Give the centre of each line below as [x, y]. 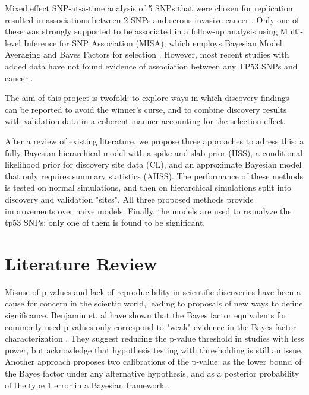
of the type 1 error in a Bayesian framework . [87, 385]
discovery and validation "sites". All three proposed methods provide [129, 199]
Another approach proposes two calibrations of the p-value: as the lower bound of [153, 361]
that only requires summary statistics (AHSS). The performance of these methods [154, 176]
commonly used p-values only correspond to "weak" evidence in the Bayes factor [151, 326]
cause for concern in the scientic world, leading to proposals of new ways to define [154, 303]
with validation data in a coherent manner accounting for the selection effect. [145, 121]
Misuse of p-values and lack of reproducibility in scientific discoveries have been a [153, 291]
